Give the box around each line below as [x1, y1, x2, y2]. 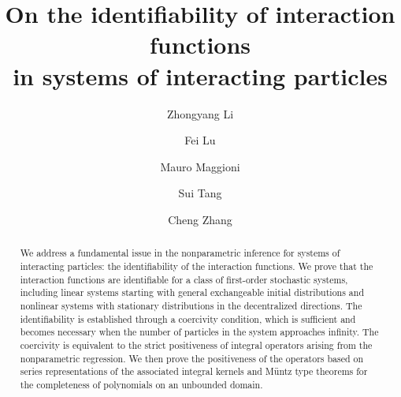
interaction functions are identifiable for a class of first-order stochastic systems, [20, 272, 348, 286]
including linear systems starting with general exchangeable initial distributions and [20, 286, 365, 299]
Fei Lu [184, 132, 216, 148]
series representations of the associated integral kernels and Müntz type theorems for [20, 365, 368, 378]
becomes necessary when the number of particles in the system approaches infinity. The [20, 325, 379, 339]
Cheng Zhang [168, 211, 232, 227]
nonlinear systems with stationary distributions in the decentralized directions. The [20, 298, 362, 312]
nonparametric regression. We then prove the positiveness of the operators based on [20, 351, 364, 365]
